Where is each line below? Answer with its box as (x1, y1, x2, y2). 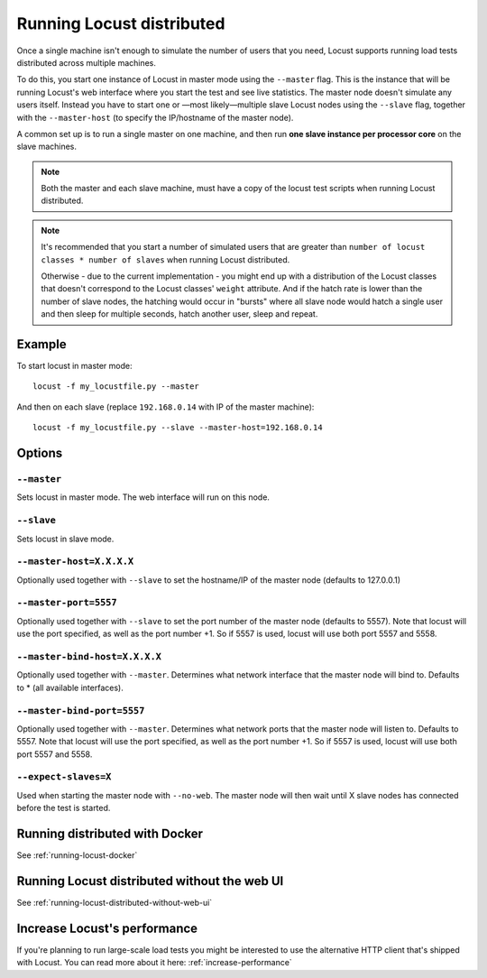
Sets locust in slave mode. (16, 533, 115, 544)
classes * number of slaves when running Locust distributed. (41, 254, 290, 265)
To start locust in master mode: (16, 361, 133, 372)
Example (16, 337, 67, 352)
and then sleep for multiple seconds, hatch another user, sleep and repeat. (41, 309, 318, 319)
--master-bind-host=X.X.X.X (16, 650, 162, 662)
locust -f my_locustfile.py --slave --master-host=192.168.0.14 (32, 422, 324, 433)
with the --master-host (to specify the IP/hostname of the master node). (16, 112, 294, 123)
